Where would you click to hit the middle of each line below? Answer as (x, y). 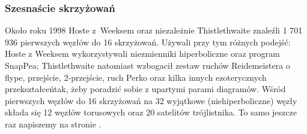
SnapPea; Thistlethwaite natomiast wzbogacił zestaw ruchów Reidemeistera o (147, 65)
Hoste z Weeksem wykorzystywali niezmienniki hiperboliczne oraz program (142, 54)
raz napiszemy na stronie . (53, 124)
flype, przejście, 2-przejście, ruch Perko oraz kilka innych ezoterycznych (136, 77)
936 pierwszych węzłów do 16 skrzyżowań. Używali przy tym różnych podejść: (148, 42)
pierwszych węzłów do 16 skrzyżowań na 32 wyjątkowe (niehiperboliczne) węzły (151, 100)
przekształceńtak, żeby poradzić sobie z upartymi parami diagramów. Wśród (145, 89)
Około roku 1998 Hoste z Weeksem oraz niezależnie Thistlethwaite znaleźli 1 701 (154, 30)
